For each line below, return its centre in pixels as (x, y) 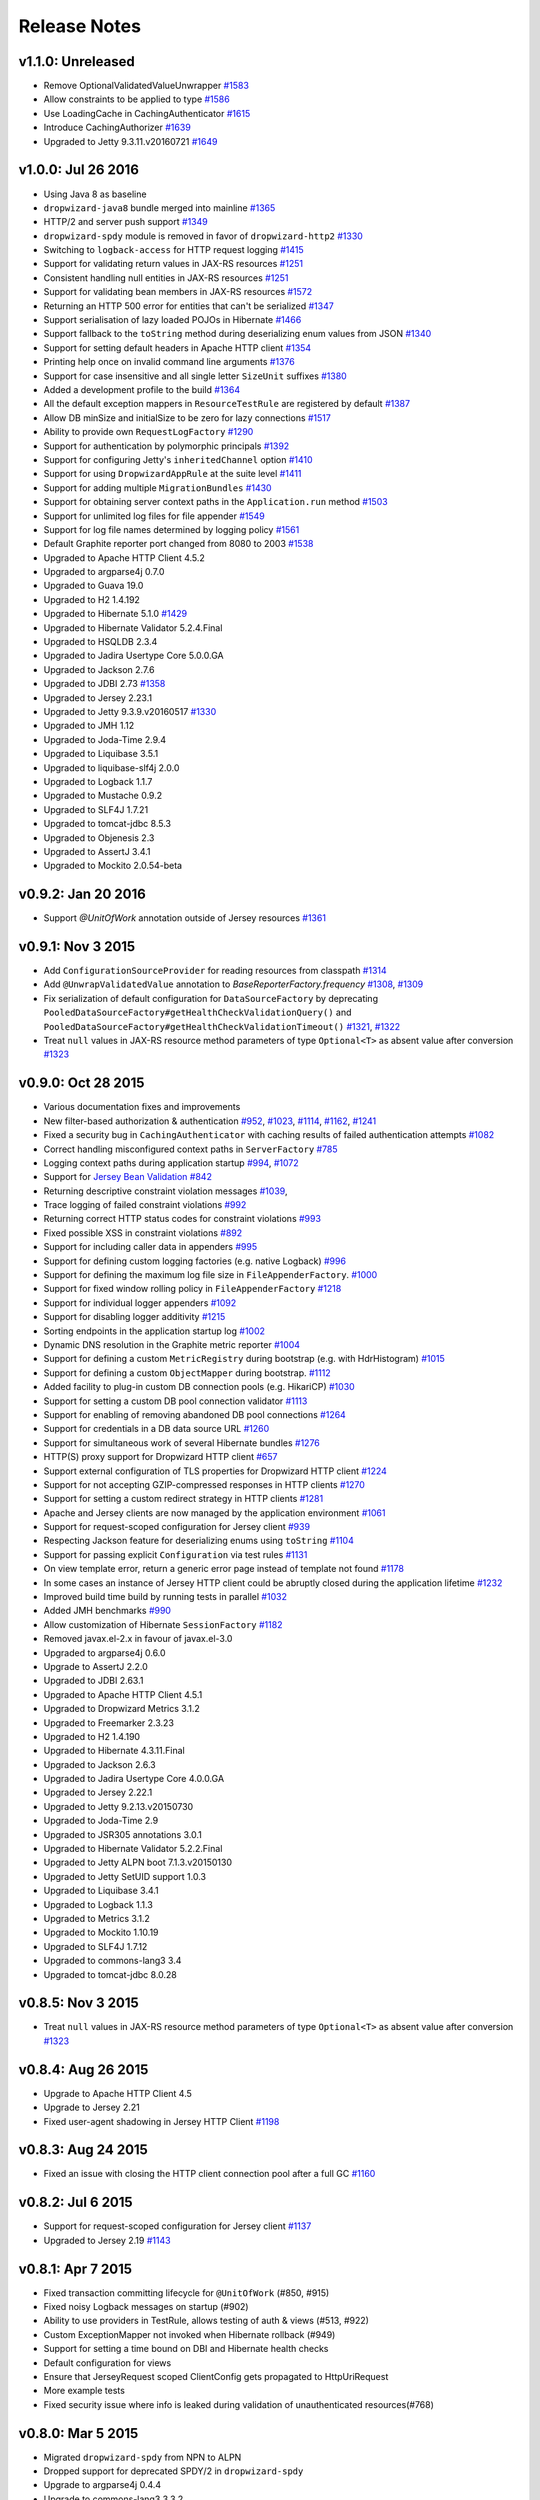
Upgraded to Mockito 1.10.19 (101, 1932)
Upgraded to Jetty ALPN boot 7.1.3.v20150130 (137, 1862)
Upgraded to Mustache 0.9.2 (103, 796)
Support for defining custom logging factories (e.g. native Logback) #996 (195, 1261)
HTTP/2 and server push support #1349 (126, 222)
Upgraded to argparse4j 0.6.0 (104, 1652)
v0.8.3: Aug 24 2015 (83, 2150)
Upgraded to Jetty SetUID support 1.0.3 (125, 1876)
